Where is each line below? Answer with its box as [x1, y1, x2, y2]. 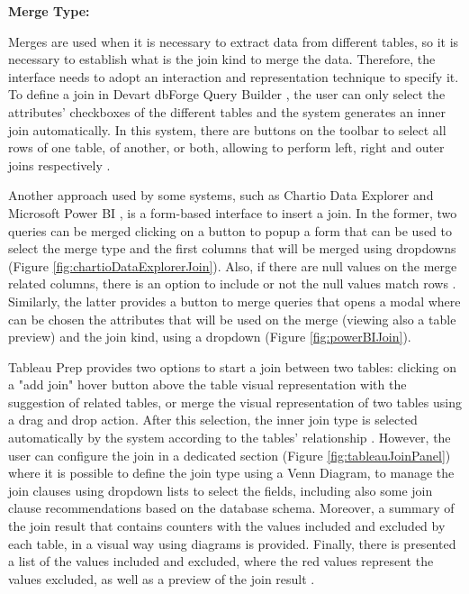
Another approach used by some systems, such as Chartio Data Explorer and [8, 186, 434, 205]
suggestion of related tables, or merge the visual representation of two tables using [8, 392, 462, 411]
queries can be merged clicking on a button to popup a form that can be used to [8, 221, 452, 240]
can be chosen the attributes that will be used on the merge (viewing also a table [8, 309, 456, 328]
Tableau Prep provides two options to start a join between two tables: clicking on [8, 357, 456, 376]
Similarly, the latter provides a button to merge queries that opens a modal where [8, 291, 461, 310]
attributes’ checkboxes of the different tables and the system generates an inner [8, 102, 446, 121]
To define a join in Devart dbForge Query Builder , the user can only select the [8, 85, 446, 104]
